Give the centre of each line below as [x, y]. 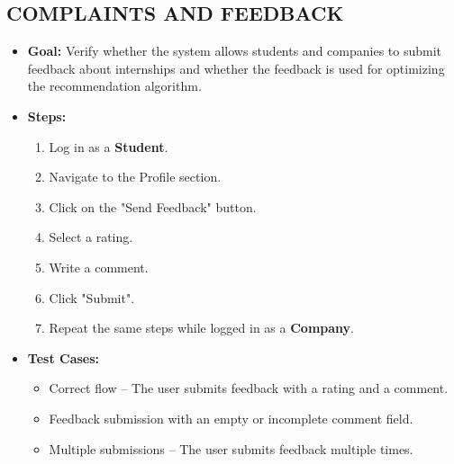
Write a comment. [99, 267]
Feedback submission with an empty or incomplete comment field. [231, 418]
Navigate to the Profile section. [135, 177]
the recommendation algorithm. [114, 86]
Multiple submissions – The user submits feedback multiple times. [231, 448]
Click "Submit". [92, 297]
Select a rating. [91, 237]
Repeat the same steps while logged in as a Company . [201, 328]
